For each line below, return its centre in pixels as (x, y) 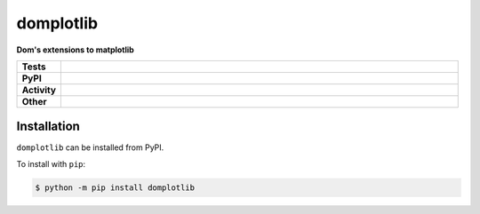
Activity (39, 90)
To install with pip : (51, 163)
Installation (48, 127)
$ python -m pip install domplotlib (115, 187)
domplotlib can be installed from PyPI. (90, 147)
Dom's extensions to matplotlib (76, 50)
